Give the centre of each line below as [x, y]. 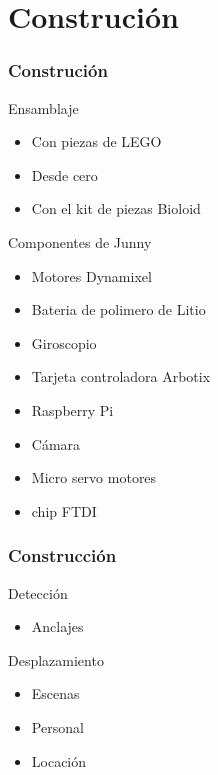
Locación [59, 760]
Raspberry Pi [72, 409]
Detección [38, 592]
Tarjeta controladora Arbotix [121, 376]
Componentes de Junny [80, 241]
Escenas [55, 693]
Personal [57, 726]
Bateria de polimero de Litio [118, 309]
